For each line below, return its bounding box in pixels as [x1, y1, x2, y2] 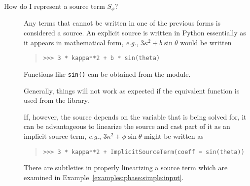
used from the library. [24, 95, 89, 105]
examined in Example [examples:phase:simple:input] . [24, 172, 184, 182]
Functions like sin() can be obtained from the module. [24, 68, 191, 79]
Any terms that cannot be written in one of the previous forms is [24, 18, 221, 28]
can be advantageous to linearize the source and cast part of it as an [24, 121, 230, 131]
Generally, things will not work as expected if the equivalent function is [24, 85, 240, 95]
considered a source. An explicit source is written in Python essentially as [24, 28, 246, 38]
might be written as [144, 130, 204, 141]
